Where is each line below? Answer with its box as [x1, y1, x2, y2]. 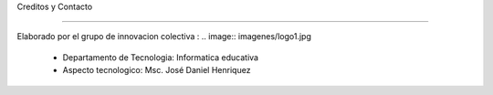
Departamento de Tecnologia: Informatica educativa [62, 51, 259, 63]
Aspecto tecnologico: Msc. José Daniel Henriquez [62, 65, 251, 76]
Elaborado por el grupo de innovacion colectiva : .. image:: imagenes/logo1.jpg [16, 31, 312, 42]
